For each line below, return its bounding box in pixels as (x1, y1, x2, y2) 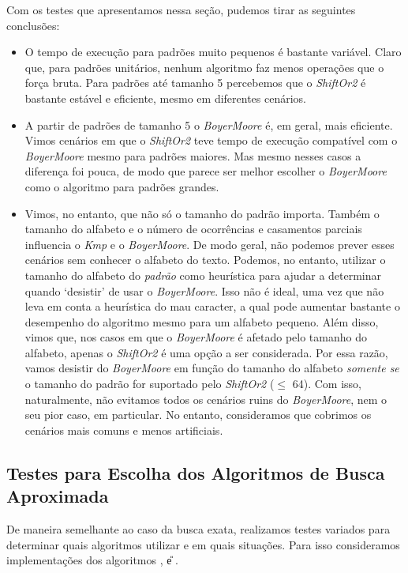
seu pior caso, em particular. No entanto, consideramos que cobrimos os (24, 406, 372, 423)
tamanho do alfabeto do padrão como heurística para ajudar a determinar (24, 266, 382, 283)
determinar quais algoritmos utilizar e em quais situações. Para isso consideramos (6, 536, 400, 552)
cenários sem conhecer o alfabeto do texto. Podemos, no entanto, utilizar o (24, 251, 386, 268)
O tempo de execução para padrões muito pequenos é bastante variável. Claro (24, 43, 402, 60)
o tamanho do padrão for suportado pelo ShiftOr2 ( (24, 375, 275, 392)
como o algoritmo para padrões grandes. (24, 178, 219, 194)
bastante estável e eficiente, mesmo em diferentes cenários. (24, 89, 306, 106)
